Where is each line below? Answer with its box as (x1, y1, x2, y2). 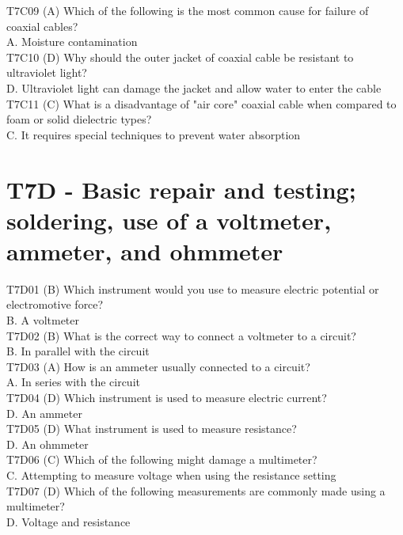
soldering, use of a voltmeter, (6, 203, 332, 236)
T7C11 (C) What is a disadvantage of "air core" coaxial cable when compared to (6, 95, 397, 112)
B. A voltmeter (6, 312, 79, 328)
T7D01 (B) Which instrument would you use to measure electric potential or (6, 280, 379, 297)
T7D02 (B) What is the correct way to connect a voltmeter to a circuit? (6, 327, 356, 343)
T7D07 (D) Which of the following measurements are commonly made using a (6, 482, 386, 499)
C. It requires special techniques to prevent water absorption (6, 126, 301, 142)
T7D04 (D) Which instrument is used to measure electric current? (6, 389, 327, 405)
